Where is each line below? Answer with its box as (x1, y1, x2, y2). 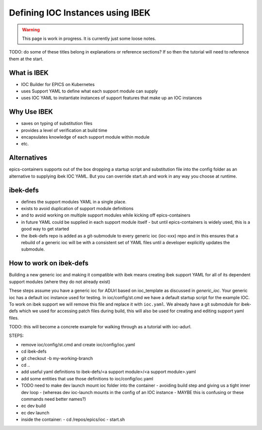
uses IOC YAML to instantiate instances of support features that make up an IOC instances (21, 95, 202, 101)
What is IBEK (9, 69, 49, 77)
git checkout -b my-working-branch (21, 355, 93, 361)
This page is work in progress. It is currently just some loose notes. (22, 36, 156, 41)
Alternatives (9, 154, 48, 162)
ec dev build (21, 403, 46, 409)
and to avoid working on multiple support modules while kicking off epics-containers (21, 212, 191, 218)
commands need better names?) (21, 396, 86, 402)
